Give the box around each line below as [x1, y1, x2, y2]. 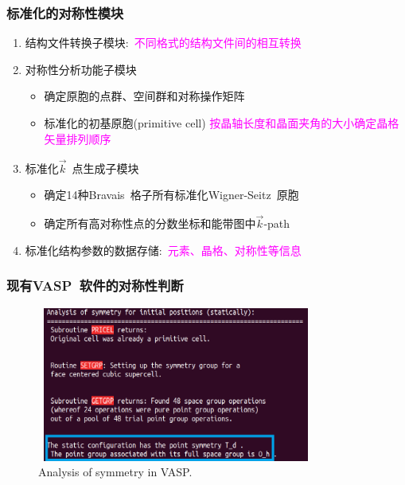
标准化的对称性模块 [6, 2, 124, 22]
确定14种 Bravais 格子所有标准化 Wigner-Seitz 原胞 [44, 186, 299, 203]
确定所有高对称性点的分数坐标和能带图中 [44, 215, 256, 232]
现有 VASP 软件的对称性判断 [6, 276, 184, 295]
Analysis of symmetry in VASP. [38, 463, 193, 480]
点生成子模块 [72, 159, 139, 176]
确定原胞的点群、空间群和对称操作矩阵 [44, 88, 245, 104]
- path [263, 215, 290, 232]
